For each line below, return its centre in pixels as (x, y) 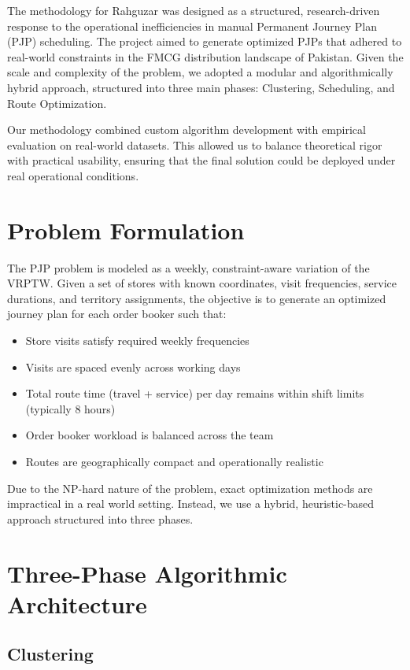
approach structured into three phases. (100, 518)
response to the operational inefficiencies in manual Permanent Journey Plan (192, 26)
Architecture (77, 603)
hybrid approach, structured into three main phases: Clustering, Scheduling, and (201, 87)
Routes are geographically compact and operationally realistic (174, 461)
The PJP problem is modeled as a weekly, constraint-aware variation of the (188, 267)
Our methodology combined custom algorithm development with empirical (187, 130)
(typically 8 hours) (70, 408)
